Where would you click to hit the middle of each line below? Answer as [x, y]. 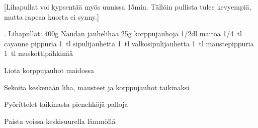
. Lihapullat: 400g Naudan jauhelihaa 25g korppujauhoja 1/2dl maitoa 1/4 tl [123, 34]
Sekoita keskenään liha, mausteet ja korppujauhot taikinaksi [97, 87]
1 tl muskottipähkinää [38, 53]
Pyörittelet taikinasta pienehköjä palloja [66, 104]
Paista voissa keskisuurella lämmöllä [60, 121]
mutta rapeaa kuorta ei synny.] [52, 16]
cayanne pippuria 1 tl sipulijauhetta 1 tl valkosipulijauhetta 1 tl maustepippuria [129, 43]
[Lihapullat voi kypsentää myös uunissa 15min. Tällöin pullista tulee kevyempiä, [128, 7]
